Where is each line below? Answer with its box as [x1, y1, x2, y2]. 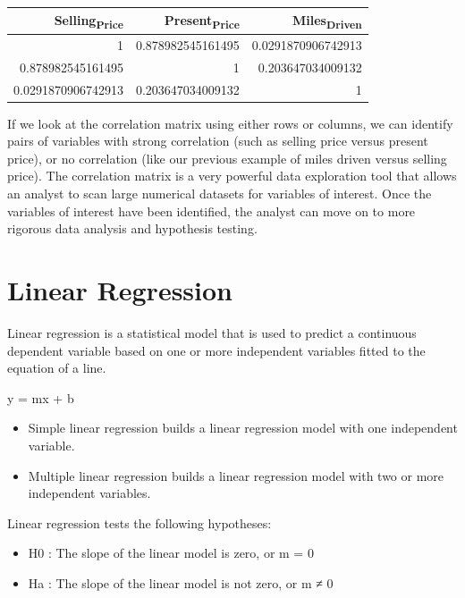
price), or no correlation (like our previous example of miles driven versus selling [7, 148, 447, 167]
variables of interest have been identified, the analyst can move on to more [7, 201, 416, 220]
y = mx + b [7, 388, 74, 407]
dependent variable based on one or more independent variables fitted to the [7, 341, 426, 359]
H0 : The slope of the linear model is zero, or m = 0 [28, 543, 314, 562]
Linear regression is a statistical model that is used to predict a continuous [7, 323, 417, 341]
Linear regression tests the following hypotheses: [7, 513, 272, 532]
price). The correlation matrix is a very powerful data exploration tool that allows [7, 166, 457, 185]
